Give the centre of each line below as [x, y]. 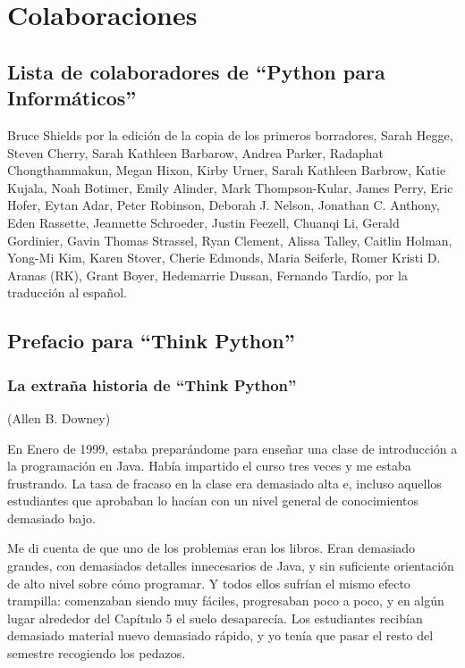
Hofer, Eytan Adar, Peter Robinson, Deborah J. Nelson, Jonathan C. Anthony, [224, 205]
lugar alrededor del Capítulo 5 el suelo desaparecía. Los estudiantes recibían [215, 618]
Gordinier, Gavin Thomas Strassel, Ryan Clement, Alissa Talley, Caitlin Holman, [230, 240]
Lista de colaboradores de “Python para [196, 71]
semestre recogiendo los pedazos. [97, 653]
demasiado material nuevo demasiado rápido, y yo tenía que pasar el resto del [220, 635]
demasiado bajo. [51, 518]
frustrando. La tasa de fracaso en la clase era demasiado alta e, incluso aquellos [224, 483]
